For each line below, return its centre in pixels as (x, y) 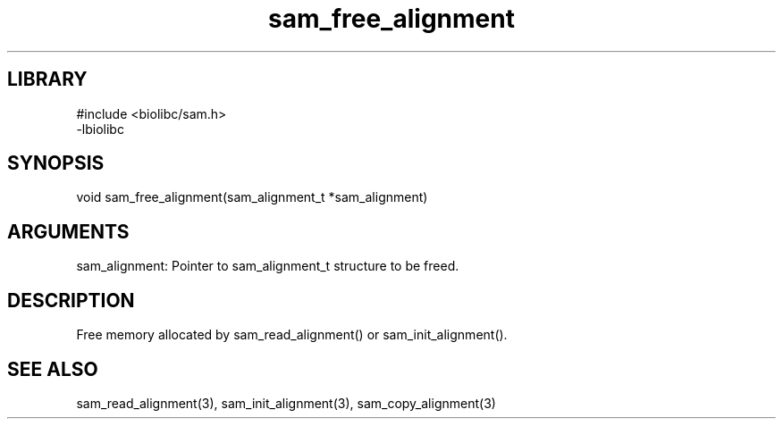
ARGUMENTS (68, 231)
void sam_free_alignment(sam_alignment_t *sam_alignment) (252, 197)
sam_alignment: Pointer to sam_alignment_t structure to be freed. (268, 266)
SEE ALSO (53, 369)
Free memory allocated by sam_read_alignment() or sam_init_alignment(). (292, 335)
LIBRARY (47, 79)
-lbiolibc (100, 129)
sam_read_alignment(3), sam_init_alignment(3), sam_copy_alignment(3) (286, 403)
